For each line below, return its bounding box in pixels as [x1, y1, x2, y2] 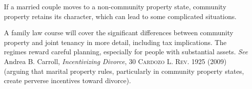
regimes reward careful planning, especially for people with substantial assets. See [4, 46, 248, 57]
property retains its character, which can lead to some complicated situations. [4, 11, 237, 21]
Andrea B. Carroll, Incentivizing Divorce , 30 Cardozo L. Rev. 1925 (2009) [4, 56, 227, 66]
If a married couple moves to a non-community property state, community [4, 1, 227, 11]
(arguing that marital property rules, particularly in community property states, [4, 66, 244, 76]
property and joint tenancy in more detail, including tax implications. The [4, 37, 227, 47]
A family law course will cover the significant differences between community [4, 27, 233, 38]
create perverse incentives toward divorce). [4, 75, 131, 86]
